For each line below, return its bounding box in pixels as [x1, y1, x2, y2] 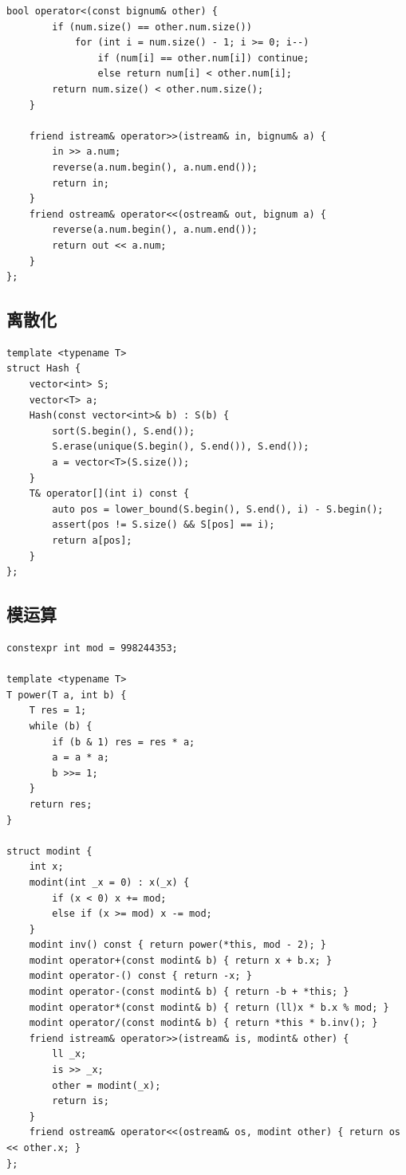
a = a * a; [52, 752, 109, 764]
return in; [52, 177, 109, 189]
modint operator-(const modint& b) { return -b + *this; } [29, 986, 349, 998]
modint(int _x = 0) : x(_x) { [29, 876, 190, 888]
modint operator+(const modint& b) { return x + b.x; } [29, 954, 333, 966]
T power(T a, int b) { [6, 689, 127, 701]
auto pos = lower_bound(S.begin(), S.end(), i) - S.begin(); [52, 503, 384, 515]
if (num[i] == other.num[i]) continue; [97, 52, 309, 64]
